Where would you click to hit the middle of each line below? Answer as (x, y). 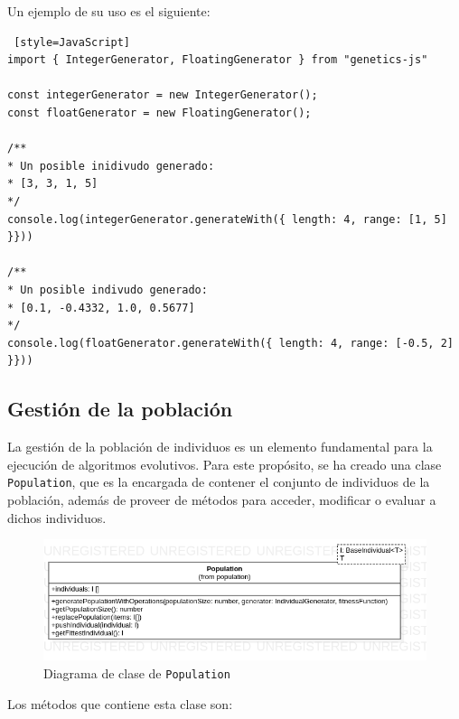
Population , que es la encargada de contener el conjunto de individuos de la (219, 482)
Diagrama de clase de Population (137, 672)
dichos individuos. (57, 517)
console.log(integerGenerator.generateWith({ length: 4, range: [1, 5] (227, 219)
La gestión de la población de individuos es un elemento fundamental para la (220, 447)
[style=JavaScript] (72, 42)
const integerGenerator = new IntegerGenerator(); (163, 95)
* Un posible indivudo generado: (108, 289)
